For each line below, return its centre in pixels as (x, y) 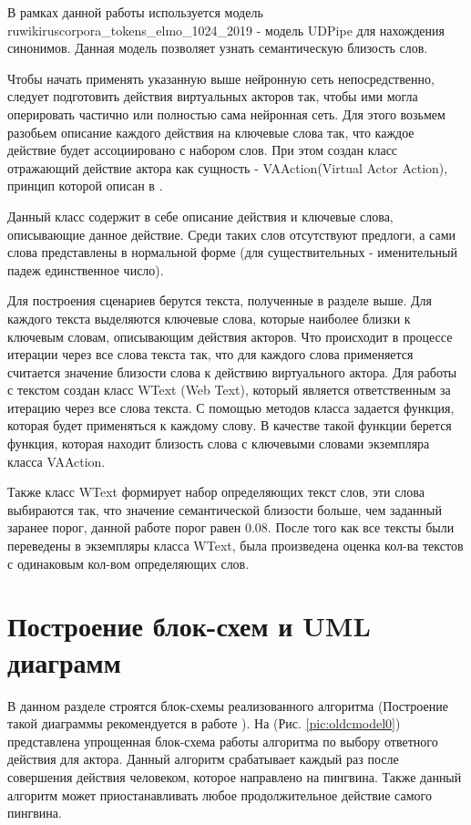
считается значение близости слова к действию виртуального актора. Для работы (232, 371)
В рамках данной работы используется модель (135, 12)
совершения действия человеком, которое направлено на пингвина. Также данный (235, 776)
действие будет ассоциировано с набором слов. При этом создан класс (203, 150)
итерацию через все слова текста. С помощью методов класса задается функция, (231, 407)
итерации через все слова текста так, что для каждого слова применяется (210, 354)
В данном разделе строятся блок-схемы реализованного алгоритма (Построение (228, 705)
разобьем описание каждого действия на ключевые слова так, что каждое (211, 132)
